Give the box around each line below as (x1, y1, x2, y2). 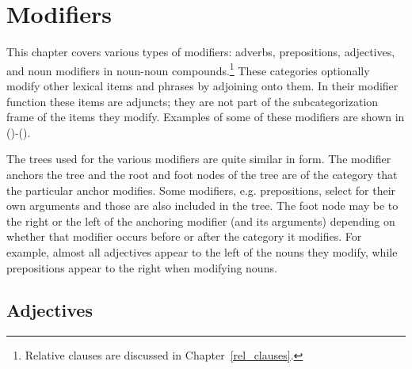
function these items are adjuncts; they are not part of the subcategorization (6, 93, 379, 109)
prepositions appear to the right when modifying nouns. (6, 259, 277, 276)
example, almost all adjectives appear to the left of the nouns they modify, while (6, 243, 398, 260)
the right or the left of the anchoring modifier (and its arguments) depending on (6, 212, 395, 229)
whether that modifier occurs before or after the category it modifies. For (6, 228, 362, 245)
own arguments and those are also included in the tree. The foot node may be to (6, 197, 399, 214)
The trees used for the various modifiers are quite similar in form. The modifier (6, 150, 391, 167)
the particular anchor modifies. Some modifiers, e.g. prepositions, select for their (6, 181, 396, 198)
